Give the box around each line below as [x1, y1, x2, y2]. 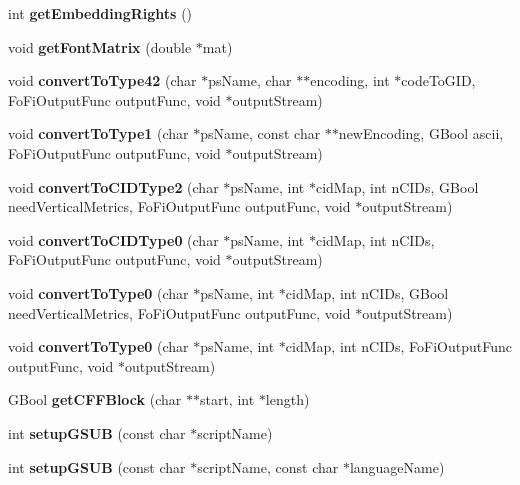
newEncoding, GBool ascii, [338, 123, 504, 144]
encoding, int [310, 70, 390, 91]
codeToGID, [401, 70, 476, 91]
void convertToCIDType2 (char [8, 176, 219, 197]
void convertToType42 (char [8, 70, 197, 91]
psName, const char [200, 123, 321, 144]
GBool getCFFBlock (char [8, 389, 182, 410]
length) [265, 389, 310, 410]
